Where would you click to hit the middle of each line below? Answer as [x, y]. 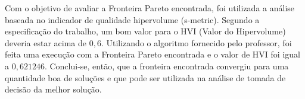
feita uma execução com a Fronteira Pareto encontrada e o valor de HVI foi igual [152, 54]
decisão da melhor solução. [53, 89]
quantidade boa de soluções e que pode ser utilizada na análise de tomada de [145, 77]
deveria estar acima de [46, 42]
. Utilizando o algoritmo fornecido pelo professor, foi [196, 42]
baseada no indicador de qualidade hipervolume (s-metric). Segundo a [132, 19]
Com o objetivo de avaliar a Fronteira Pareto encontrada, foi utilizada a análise [150, 8]
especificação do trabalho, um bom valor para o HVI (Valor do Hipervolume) [145, 31]
